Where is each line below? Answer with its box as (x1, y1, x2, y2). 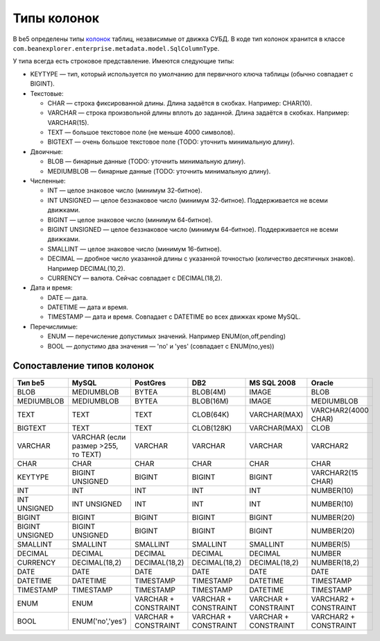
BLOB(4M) (191, 387, 227, 397)
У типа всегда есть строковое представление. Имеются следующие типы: (12, 57, 235, 65)
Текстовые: (30, 89, 64, 97)
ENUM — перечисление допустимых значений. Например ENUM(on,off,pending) (47, 332, 286, 340)
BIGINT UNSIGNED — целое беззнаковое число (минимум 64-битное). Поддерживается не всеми (47, 225, 339, 233)
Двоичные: (30, 147, 63, 156)
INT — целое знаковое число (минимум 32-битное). (47, 186, 202, 194)
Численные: (30, 177, 66, 185)
